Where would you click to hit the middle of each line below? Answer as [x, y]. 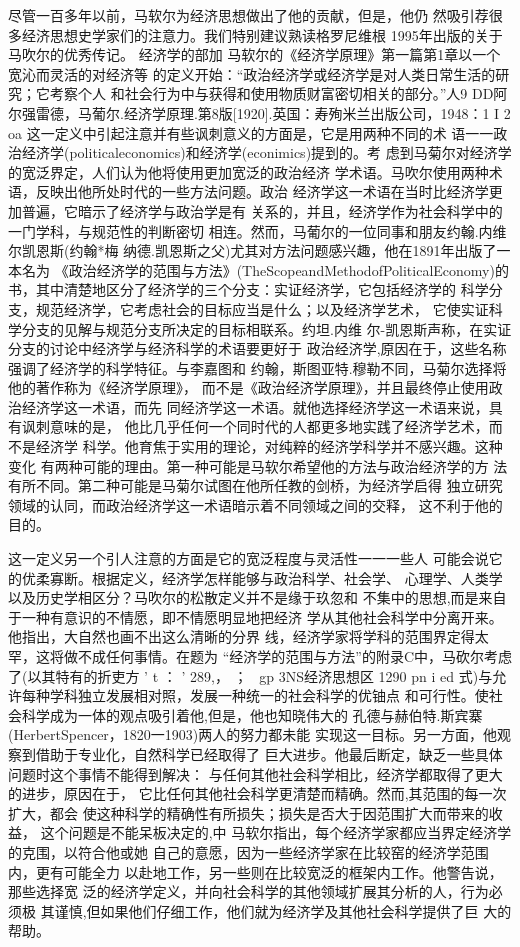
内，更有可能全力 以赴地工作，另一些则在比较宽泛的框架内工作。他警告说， [255, 871]
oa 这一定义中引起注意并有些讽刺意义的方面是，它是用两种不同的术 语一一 [251, 132]
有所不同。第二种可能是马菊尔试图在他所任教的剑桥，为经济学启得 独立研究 [255, 485]
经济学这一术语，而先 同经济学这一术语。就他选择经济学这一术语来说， [255, 406]
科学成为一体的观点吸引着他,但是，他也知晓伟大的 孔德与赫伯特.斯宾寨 [252, 714]
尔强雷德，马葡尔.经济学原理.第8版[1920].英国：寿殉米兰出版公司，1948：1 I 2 [259, 112]
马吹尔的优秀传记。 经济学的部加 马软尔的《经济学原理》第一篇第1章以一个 [254, 54]
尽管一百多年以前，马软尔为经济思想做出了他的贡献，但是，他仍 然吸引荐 [248, 15]
